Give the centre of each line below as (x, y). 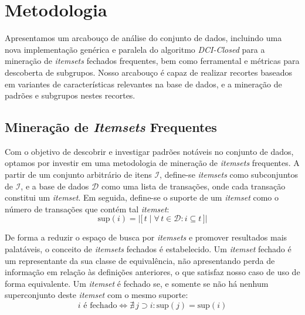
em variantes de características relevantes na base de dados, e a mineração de (143, 84)
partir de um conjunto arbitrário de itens (78, 175)
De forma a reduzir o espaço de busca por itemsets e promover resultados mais (146, 237)
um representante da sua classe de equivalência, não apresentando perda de (140, 260)
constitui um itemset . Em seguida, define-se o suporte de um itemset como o (142, 197)
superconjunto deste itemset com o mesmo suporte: (96, 295)
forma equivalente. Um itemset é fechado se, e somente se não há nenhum (137, 283)
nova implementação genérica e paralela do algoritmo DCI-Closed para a (135, 49)
